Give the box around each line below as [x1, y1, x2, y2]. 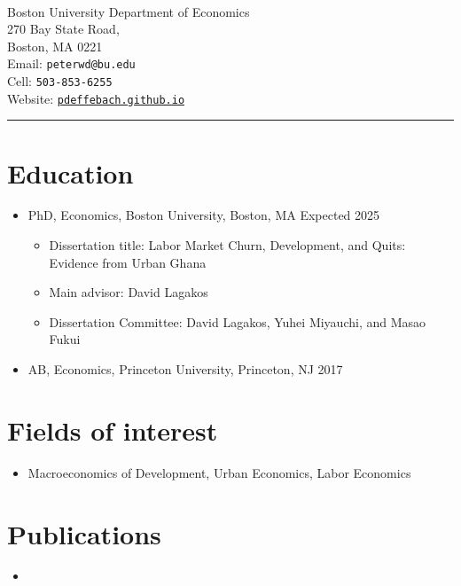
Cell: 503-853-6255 [7, 72, 113, 90]
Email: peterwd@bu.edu [7, 54, 136, 73]
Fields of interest [7, 411, 218, 448]
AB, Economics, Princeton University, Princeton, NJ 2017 [27, 360, 343, 379]
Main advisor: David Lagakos [49, 283, 208, 301]
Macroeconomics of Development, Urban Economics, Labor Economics [27, 463, 411, 481]
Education [7, 154, 134, 191]
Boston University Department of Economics [7, 2, 250, 20]
